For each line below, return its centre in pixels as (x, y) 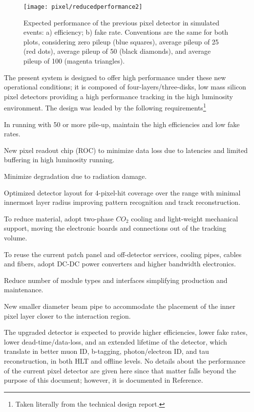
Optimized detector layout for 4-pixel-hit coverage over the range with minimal (122, 192)
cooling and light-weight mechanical (185, 218)
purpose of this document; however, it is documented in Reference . (104, 380)
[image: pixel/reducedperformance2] (83, 7)
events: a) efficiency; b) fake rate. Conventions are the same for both (126, 32)
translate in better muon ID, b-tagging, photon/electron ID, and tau (106, 351)
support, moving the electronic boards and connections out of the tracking (115, 228)
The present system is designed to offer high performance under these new (115, 77)
